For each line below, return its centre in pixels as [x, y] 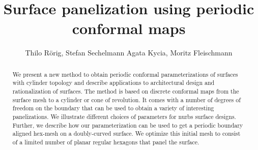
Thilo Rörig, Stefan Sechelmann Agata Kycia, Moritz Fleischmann [129, 53]
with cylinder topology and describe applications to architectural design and [113, 83]
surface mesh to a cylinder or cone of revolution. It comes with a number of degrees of [126, 99]
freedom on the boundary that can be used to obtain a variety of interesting [113, 108]
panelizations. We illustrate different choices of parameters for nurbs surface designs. [124, 116]
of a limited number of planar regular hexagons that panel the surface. [106, 142]
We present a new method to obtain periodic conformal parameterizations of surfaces [125, 74]
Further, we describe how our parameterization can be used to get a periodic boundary [128, 125]
